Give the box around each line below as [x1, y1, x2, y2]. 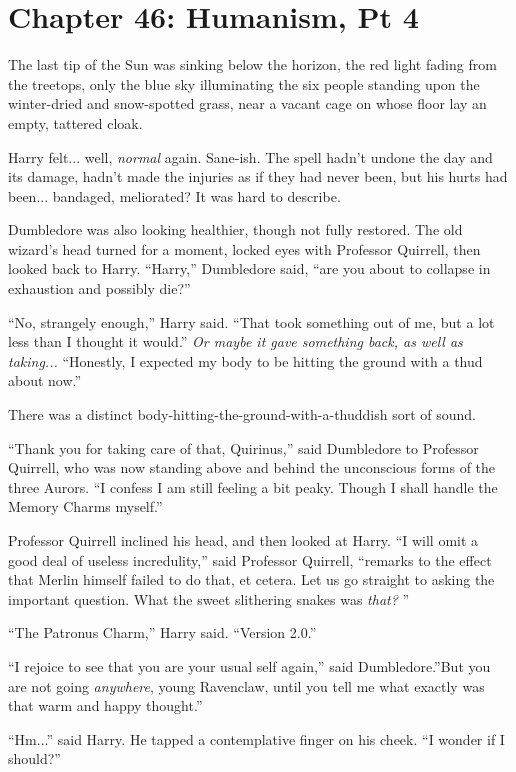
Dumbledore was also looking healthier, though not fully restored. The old [8, 219, 463, 240]
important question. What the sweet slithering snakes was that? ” [8, 588, 410, 609]
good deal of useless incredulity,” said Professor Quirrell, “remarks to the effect [8, 549, 492, 570]
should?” [8, 748, 61, 769]
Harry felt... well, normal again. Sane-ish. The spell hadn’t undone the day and [8, 146, 493, 167]
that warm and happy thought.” [8, 695, 203, 716]
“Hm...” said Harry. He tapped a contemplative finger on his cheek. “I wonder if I [8, 728, 505, 749]
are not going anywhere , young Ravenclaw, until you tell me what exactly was [8, 675, 485, 696]
